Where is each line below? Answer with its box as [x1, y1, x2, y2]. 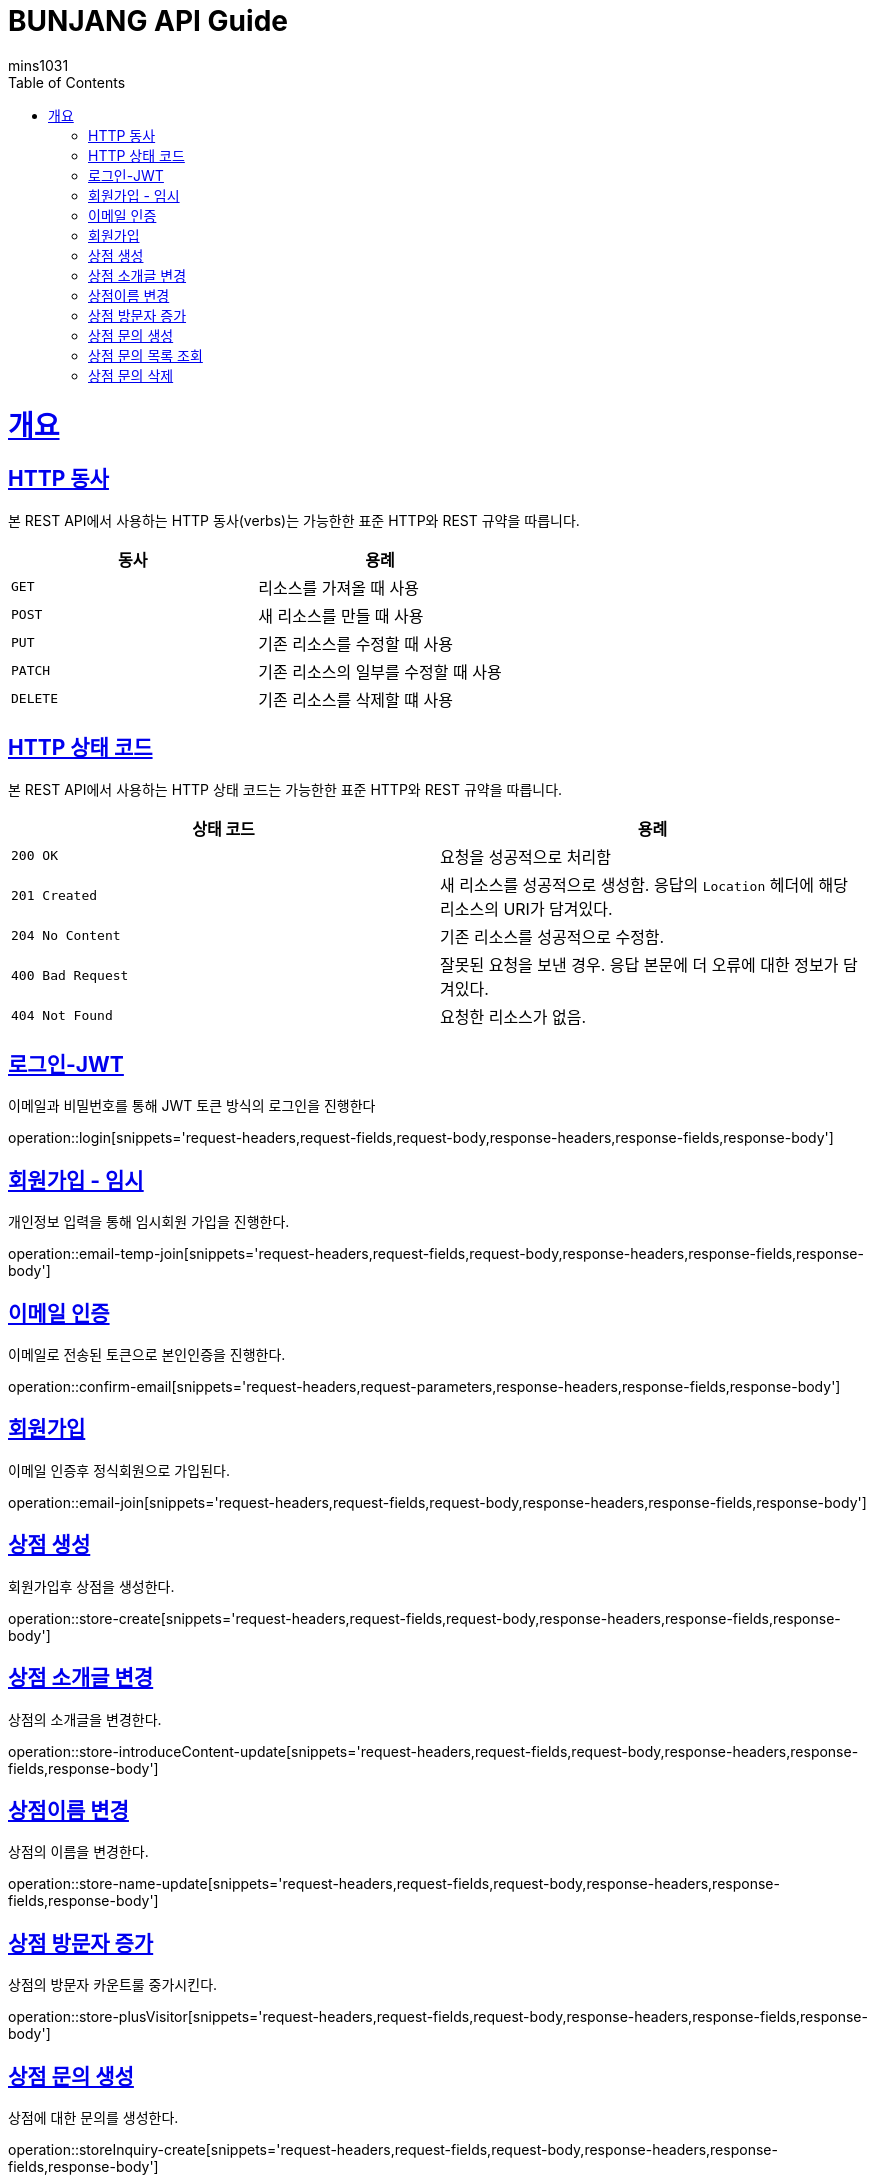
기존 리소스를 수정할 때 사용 [258, 633, 453, 654]
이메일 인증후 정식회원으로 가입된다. [8, 1461, 230, 1479]
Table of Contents [8, 73, 126, 91]
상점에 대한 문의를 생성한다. [8, 2109, 179, 2127]
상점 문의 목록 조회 [88, 346, 203, 364]
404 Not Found [11, 1008, 113, 1024]
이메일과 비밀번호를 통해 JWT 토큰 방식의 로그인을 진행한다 [8, 1097, 376, 1115]
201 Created [11, 888, 98, 904]
